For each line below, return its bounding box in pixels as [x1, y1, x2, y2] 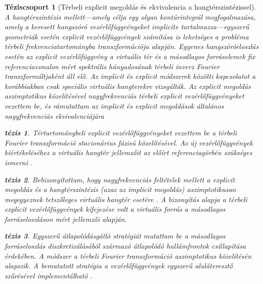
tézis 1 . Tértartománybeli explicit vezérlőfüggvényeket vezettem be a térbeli [5, 127, 237, 138]
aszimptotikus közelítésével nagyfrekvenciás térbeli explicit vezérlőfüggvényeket [5, 90, 244, 101]
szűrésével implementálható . [5, 270, 93, 280]
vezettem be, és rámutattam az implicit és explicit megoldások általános [5, 100, 224, 111]
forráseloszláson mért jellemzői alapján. [5, 213, 127, 224]
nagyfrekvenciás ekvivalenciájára [5, 110, 104, 121]
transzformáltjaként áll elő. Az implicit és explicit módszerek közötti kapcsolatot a [5, 71, 256, 81]
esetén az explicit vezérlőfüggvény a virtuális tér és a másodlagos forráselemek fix [5, 51, 255, 61]
